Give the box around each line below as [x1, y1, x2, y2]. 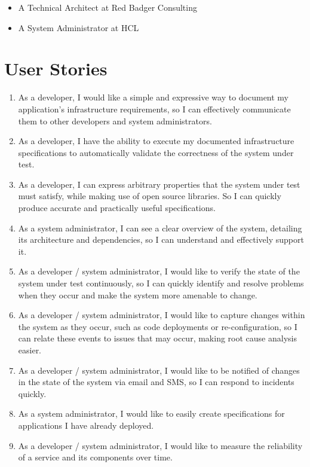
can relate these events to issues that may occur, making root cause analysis [18, 332, 297, 344]
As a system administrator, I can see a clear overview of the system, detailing [18, 221, 302, 234]
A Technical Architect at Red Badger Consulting [18, 1, 197, 13]
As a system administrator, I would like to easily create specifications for [18, 407, 285, 420]
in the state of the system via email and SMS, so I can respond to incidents [18, 376, 294, 388]
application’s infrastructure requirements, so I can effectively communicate [18, 102, 291, 115]
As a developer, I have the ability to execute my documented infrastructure [18, 135, 294, 147]
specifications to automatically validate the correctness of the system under [18, 146, 294, 158]
